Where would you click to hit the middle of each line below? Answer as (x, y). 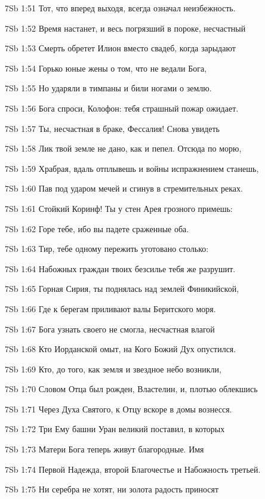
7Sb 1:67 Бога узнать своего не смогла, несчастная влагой (110, 329)
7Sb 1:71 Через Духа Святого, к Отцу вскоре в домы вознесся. (118, 409)
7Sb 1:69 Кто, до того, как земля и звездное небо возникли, (113, 369)
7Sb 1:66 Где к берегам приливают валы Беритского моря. (110, 308)
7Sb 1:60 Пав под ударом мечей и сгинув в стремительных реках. (124, 188)
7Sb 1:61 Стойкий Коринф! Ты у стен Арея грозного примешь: (119, 208)
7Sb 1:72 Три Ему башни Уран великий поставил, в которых (115, 429)
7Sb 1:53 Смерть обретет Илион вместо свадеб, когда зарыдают (120, 48)
